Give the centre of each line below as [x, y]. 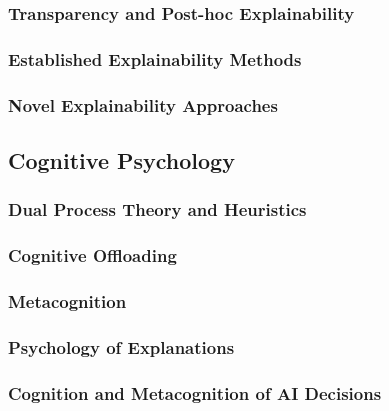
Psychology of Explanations [121, 346]
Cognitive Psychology [121, 159]
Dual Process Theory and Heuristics [157, 209]
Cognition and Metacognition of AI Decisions [195, 392]
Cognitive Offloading [92, 255]
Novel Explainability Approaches [143, 104]
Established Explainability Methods [155, 58]
